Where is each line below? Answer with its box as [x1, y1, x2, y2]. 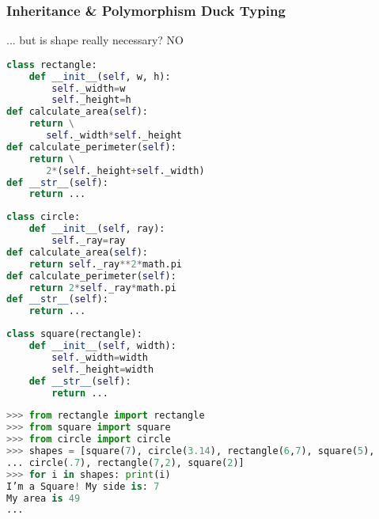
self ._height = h [51, 94, 131, 106]
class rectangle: [6, 59, 97, 70]
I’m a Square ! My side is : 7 [6, 480, 160, 492]
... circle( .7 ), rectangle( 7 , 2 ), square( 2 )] [6, 456, 244, 468]
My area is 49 [6, 492, 81, 504]
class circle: [6, 211, 81, 223]
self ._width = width [51, 351, 149, 363]
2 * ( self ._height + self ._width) [46, 165, 205, 176]
